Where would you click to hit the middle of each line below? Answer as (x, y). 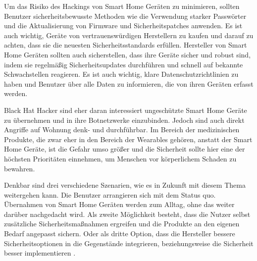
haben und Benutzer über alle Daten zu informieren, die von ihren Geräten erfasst (129, 83)
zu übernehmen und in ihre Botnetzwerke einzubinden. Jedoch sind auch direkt (124, 120)
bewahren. (20, 168)
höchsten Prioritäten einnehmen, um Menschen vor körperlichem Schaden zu (120, 158)
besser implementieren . (40, 253)
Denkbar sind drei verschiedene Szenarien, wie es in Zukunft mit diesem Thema (125, 185)
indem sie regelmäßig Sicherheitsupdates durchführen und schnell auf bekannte (124, 64)
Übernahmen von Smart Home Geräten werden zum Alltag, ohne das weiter (119, 204)
